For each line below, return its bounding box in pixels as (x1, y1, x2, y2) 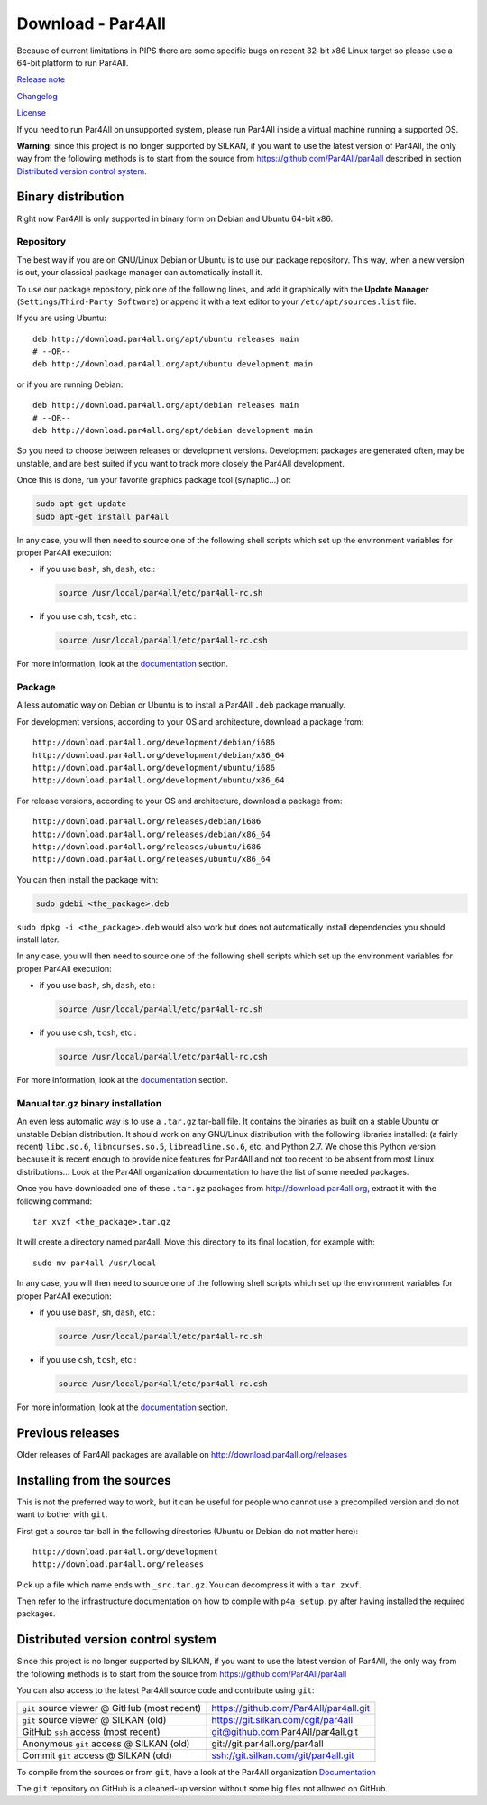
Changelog (16, 90, 58, 101)
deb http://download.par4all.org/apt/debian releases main (32, 400, 299, 411)
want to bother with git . (16, 1509, 108, 1520)
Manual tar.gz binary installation (16, 1097, 162, 1109)
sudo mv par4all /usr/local (32, 1257, 157, 1268)
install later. (16, 934, 60, 945)
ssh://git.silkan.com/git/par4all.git (211, 1749, 355, 1762)
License (16, 107, 47, 118)
